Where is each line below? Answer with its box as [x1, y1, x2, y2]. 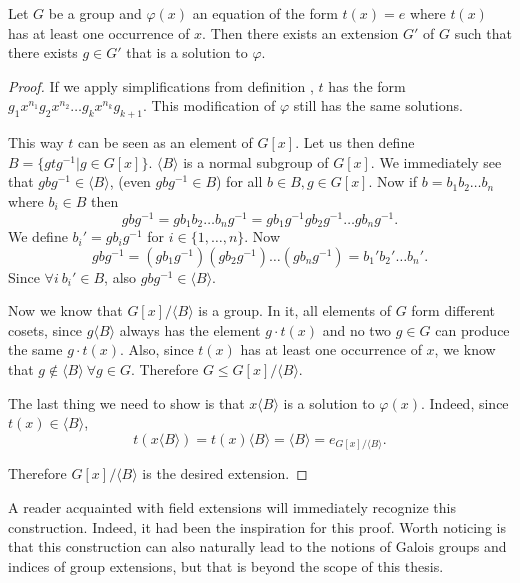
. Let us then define [295, 132, 415, 153]
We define [8, 226, 68, 247]
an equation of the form [192, 3, 338, 23]
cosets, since [8, 319, 83, 340]
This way [8, 132, 64, 153]
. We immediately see [370, 151, 502, 172]
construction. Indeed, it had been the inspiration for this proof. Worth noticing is [8, 516, 506, 537]
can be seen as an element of [78, 132, 253, 153]
